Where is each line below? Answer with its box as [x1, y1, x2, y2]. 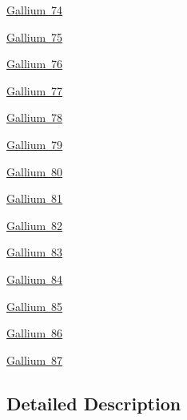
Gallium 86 [6, 325, 63, 341]
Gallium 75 [6, 28, 63, 45]
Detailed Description [6, 390, 181, 415]
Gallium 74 [6, 2, 63, 18]
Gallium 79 [6, 135, 63, 152]
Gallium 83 [6, 244, 63, 260]
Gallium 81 [6, 190, 63, 207]
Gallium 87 [6, 351, 63, 368]
